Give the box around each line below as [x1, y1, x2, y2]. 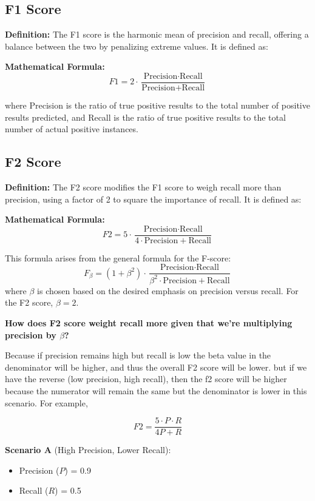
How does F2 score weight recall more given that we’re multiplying [5, 317, 293, 329]
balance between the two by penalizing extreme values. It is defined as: [5, 39, 268, 52]
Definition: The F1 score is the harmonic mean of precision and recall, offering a [5, 28, 309, 41]
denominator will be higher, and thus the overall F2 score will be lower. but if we [5, 360, 307, 373]
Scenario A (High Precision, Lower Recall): [5, 443, 171, 456]
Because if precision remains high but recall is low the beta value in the [5, 349, 271, 361]
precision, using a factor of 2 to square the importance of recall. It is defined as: [5, 192, 302, 205]
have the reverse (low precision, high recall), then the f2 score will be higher [5, 372, 287, 385]
